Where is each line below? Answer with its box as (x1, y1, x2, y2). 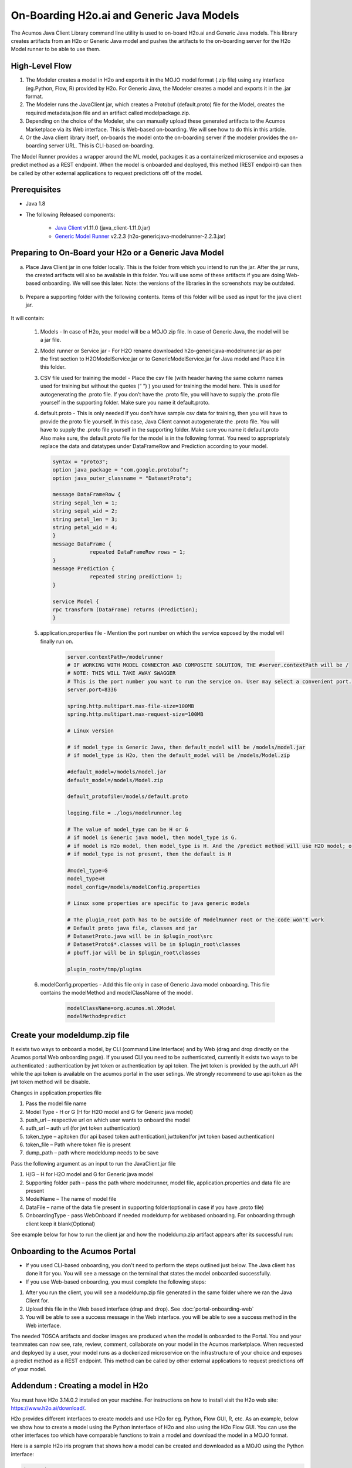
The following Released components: (25, 211, 116, 218)
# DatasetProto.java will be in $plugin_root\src (67, 932, 213, 940)
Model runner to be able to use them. (11, 46, 101, 53)
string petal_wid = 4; (52, 524, 118, 531)
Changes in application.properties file (11, 1089, 102, 1096)
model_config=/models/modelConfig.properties (67, 884, 201, 890)
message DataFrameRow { (52, 491, 121, 498)
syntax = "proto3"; (52, 458, 109, 465)
